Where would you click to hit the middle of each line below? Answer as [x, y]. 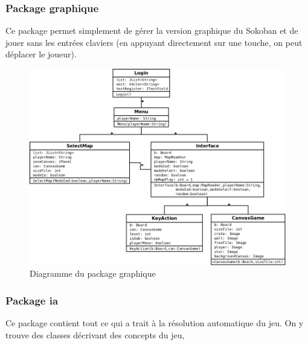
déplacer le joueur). [41, 54]
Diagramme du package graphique [93, 273]
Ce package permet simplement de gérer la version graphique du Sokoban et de [152, 31]
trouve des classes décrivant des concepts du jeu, [95, 334]
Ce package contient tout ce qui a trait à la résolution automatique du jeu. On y [155, 323]
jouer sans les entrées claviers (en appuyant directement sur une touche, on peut [154, 42]
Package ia [32, 300]
